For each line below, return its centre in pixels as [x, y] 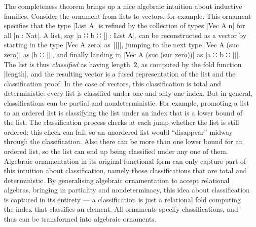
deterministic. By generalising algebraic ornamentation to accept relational [117, 180]
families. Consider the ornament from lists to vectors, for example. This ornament [128, 16]
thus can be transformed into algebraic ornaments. [80, 219]
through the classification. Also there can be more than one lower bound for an [124, 141]
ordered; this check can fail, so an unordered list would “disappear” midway [118, 132]
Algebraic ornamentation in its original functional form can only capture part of [125, 161]
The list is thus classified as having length [67, 64]
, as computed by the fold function [189, 64]
